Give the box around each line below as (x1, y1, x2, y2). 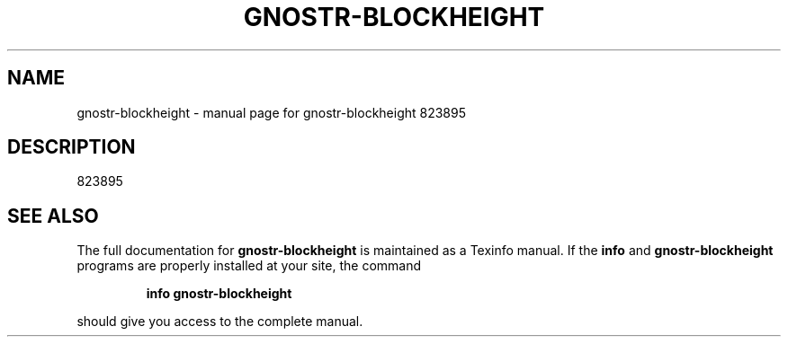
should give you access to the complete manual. (76, 313, 363, 330)
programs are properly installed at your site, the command (76, 258, 422, 274)
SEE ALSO (7, 204, 99, 227)
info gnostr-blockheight (146, 286, 292, 302)
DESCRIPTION (7, 136, 136, 159)
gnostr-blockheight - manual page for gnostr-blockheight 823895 (76, 104, 467, 120)
